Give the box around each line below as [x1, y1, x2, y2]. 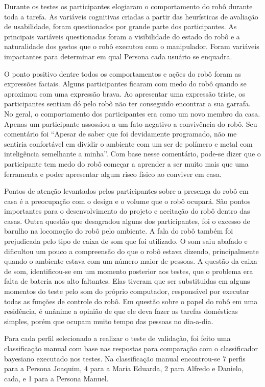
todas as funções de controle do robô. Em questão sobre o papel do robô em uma [4, 295, 258, 306]
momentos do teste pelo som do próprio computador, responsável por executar [4, 286, 249, 297]
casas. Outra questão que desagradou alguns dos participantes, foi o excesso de [4, 215, 250, 226]
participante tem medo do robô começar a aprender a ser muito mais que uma [4, 158, 249, 169]
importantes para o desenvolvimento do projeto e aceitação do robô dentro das [4, 206, 250, 216]
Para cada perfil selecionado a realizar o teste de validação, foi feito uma [4, 333, 231, 344]
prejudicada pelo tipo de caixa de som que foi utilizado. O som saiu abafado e [4, 236, 248, 246]
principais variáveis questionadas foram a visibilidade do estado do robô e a [4, 31, 240, 41]
